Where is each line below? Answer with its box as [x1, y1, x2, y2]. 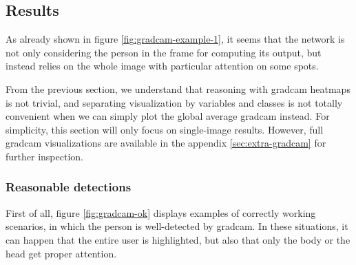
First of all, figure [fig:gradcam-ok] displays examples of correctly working [6, 205, 316, 220]
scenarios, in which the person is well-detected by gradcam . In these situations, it [6, 219, 348, 233]
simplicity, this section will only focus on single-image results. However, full [6, 122, 324, 136]
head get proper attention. [6, 246, 117, 260]
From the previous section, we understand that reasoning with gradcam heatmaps [6, 81, 350, 96]
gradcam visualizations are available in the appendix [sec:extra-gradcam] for [6, 136, 326, 150]
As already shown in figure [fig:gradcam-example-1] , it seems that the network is [6, 32, 345, 46]
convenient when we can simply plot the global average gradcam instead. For [6, 109, 330, 123]
